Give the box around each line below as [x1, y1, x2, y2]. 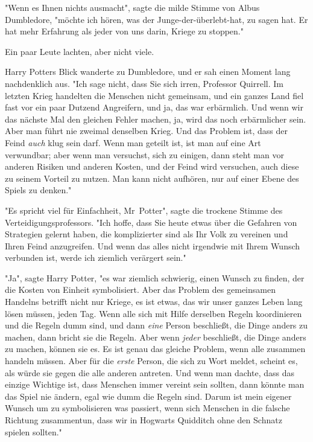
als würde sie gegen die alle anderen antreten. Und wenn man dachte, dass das [5, 366, 294, 379]
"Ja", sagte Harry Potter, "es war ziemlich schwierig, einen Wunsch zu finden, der [5, 271, 305, 284]
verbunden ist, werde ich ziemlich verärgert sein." [5, 251, 186, 264]
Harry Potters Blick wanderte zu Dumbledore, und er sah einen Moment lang [5, 65, 291, 78]
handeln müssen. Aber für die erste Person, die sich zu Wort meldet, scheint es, [5, 354, 298, 367]
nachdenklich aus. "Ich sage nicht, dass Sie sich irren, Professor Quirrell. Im [5, 77, 283, 89]
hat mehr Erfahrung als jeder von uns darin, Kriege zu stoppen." [5, 25, 244, 37]
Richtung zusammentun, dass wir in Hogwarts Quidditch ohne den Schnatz [5, 414, 282, 426]
